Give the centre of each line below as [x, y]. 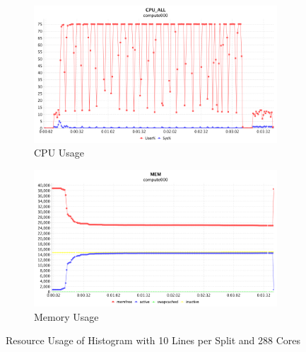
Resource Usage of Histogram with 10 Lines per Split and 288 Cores [153, 340]
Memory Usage [66, 316]
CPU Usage [59, 153]
